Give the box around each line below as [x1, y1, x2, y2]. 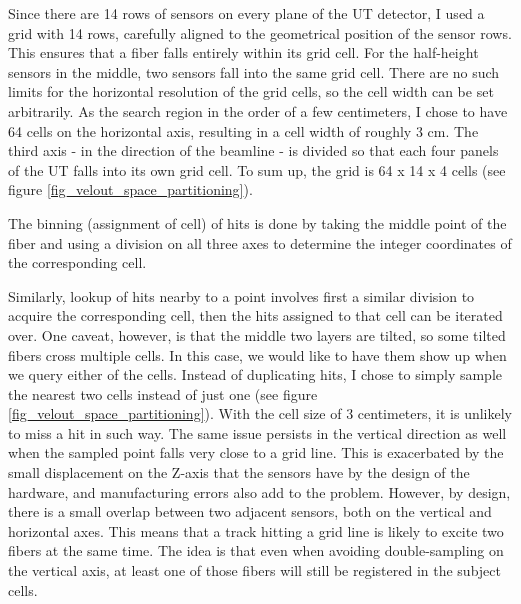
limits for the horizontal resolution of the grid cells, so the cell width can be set [8, 81, 494, 102]
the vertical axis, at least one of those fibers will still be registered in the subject [8, 560, 501, 581]
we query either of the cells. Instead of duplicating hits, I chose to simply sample [8, 364, 503, 385]
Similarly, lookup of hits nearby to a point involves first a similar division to [8, 285, 475, 306]
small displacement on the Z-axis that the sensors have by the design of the [8, 462, 470, 483]
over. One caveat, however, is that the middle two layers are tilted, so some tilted [8, 324, 506, 345]
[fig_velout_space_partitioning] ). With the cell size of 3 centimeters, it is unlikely [8, 403, 512, 424]
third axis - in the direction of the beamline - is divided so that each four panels [8, 140, 499, 161]
